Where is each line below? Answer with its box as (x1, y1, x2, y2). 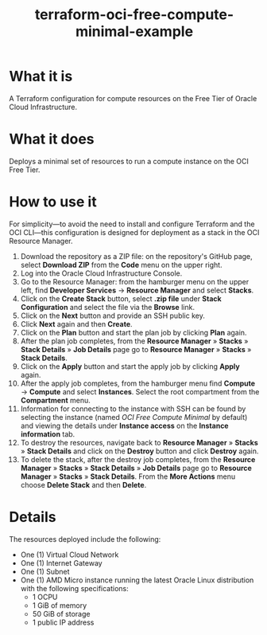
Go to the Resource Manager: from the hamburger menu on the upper (20, 276, 250, 286)
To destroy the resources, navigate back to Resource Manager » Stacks (20, 437, 259, 447)
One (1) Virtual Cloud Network (20, 550, 119, 559)
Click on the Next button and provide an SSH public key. (20, 311, 205, 320)
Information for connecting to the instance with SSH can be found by (20, 404, 246, 414)
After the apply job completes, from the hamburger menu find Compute (20, 378, 256, 388)
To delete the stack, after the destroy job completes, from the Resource (20, 454, 256, 464)
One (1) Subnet (20, 566, 70, 576)
